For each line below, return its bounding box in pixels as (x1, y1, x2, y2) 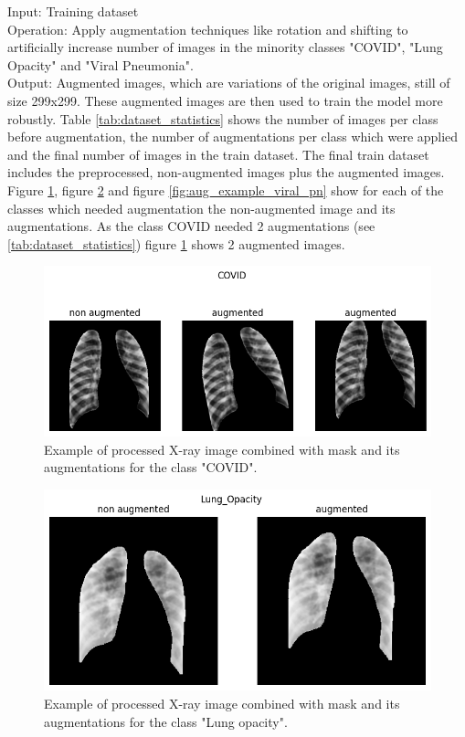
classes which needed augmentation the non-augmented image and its (7, 198, 396, 217)
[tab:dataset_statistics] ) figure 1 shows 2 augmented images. (7, 234, 345, 253)
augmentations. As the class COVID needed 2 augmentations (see (7, 216, 375, 236)
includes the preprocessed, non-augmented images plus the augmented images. (7, 163, 445, 182)
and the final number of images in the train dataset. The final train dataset (7, 144, 429, 163)
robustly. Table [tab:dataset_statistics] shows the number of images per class (7, 109, 439, 128)
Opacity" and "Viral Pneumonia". (7, 55, 194, 74)
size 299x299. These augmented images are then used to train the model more (7, 90, 443, 110)
